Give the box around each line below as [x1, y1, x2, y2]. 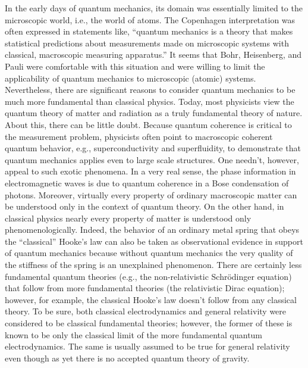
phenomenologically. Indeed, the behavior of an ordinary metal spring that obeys [5, 223, 300, 236]
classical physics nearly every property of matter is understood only [5, 211, 252, 224]
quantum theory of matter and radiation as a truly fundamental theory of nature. [5, 107, 303, 119]
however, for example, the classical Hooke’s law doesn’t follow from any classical [5, 293, 297, 305]
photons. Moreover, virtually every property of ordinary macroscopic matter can [5, 188, 297, 201]
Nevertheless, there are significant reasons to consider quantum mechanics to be [5, 83, 296, 96]
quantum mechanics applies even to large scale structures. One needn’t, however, [5, 153, 299, 166]
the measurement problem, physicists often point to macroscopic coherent [5, 130, 273, 142]
